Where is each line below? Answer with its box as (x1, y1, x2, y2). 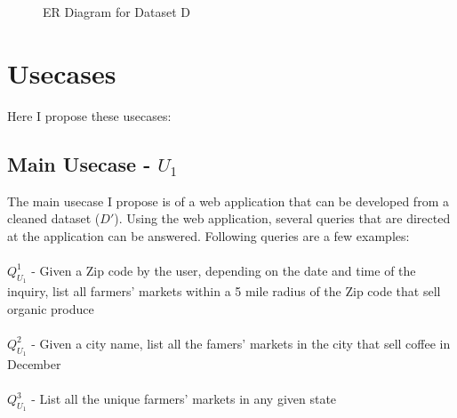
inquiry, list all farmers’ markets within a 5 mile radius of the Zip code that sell (7, 282, 441, 301)
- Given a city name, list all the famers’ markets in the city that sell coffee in (31, 334, 451, 352)
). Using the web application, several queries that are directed (114, 209, 451, 228)
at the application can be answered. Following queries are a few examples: (7, 226, 410, 245)
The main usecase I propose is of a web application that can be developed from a (7, 191, 449, 210)
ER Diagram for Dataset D (43, 3, 191, 20)
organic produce (7, 299, 94, 318)
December (7, 355, 61, 374)
